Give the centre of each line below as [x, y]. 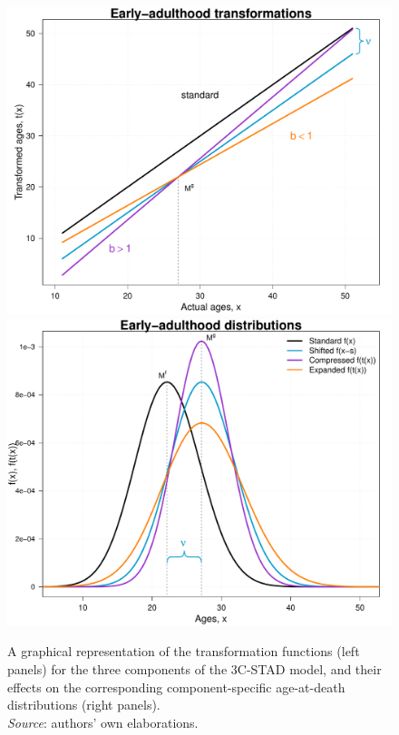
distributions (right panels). [84, 705]
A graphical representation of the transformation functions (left [184, 651]
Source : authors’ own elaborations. [103, 722]
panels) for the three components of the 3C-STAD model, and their [195, 669]
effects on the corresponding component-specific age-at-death [176, 687]
